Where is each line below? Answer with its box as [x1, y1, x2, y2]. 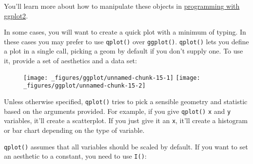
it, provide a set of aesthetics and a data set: [4, 55, 137, 66]
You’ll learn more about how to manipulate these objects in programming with [4, 1, 240, 11]
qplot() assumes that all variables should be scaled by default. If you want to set [4, 141, 248, 151]
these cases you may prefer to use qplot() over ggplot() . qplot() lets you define [4, 36, 249, 46]
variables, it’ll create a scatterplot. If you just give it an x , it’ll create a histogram [4, 115, 248, 126]
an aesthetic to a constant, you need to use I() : [4, 151, 147, 161]
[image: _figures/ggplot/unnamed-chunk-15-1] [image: [23, 74, 200, 81]
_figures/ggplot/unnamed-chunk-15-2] [23, 82, 146, 90]
